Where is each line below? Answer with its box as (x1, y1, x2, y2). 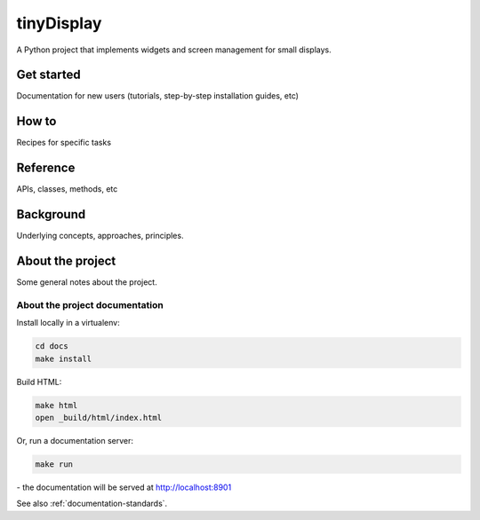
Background (16, 207, 86, 222)
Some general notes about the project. (16, 277, 157, 288)
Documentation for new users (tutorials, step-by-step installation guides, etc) (16, 91, 300, 101)
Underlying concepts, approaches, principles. (16, 231, 184, 241)
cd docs (35, 342, 68, 351)
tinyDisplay (16, 13, 102, 33)
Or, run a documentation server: (16, 435, 133, 445)
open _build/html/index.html (35, 413, 163, 422)
